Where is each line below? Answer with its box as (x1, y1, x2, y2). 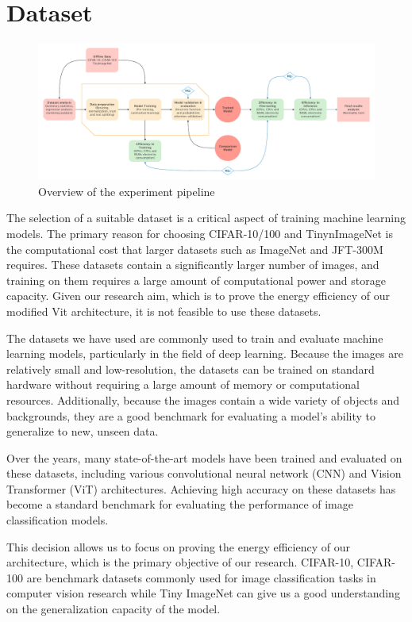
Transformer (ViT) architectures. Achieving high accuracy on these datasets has (6, 480, 396, 497)
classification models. (6, 512, 109, 528)
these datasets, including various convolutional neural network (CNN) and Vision (6, 465, 402, 482)
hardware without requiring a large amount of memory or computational (6, 376, 360, 393)
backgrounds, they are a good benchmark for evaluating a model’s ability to (6, 407, 376, 424)
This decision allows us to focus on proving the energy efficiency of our (6, 538, 350, 555)
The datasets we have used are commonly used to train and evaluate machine (6, 329, 383, 346)
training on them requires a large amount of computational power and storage (6, 271, 386, 288)
